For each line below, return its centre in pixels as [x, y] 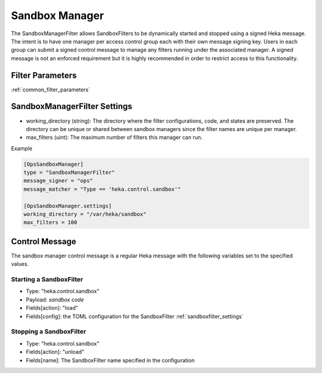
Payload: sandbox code [55, 299]
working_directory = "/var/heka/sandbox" [85, 214]
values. [20, 264]
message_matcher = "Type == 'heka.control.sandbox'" [102, 189]
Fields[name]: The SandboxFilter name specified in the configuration [110, 360]
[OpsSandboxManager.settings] [68, 206]
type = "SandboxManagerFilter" [69, 172]
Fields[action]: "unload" [55, 352]
